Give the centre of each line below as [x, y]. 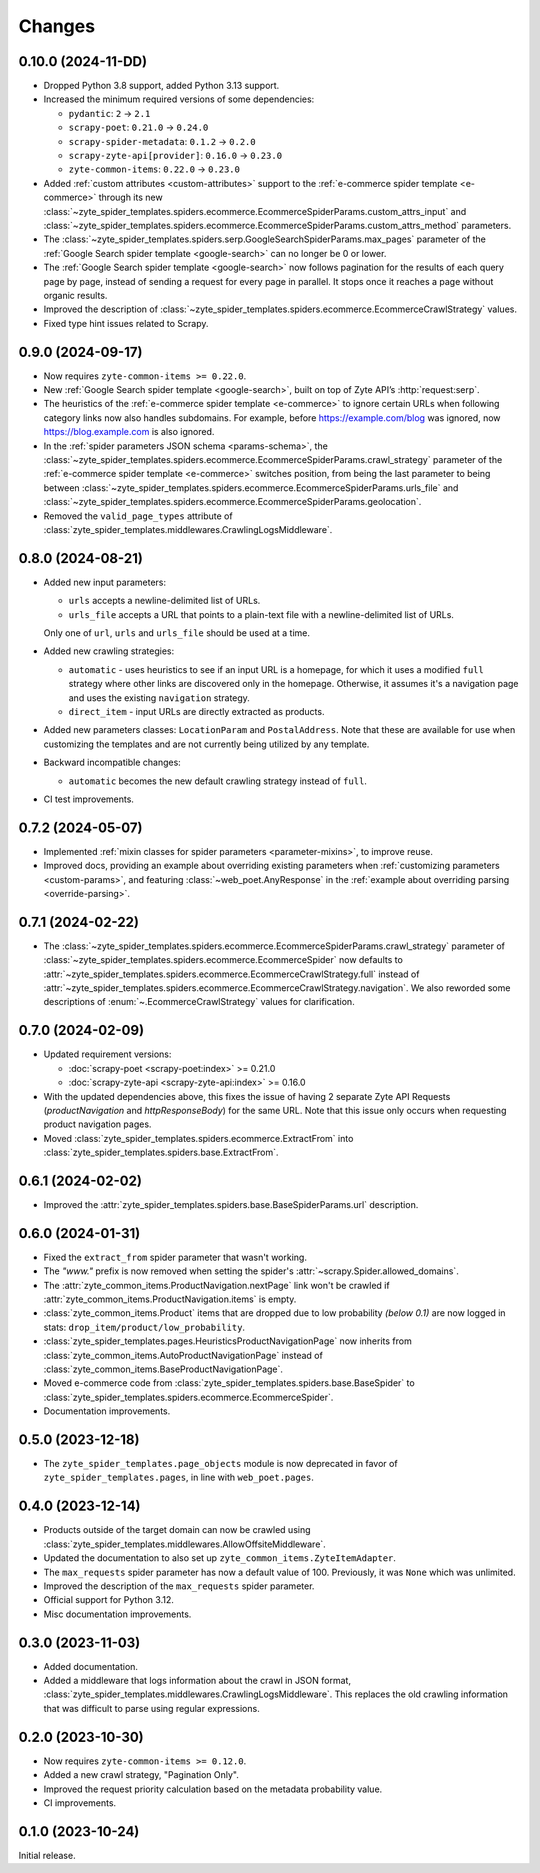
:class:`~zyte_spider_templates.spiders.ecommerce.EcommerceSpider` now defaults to [223, 960]
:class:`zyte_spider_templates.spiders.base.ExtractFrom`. [161, 1152]
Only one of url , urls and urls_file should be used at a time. [176, 632]
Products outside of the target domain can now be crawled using [177, 1530]
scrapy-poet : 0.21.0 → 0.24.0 [138, 127]
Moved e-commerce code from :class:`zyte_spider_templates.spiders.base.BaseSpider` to [229, 1383]
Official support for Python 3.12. [108, 1600]
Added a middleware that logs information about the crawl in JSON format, [197, 1681]
